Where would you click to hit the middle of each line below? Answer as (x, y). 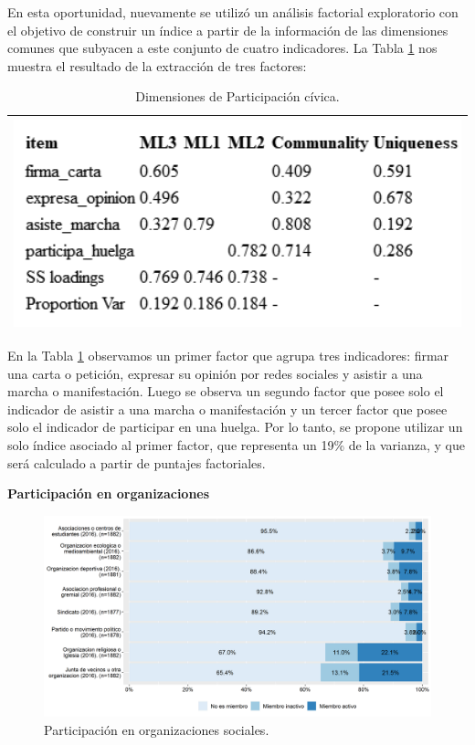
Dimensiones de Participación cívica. (237, 96)
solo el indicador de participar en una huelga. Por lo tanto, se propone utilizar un (235, 427)
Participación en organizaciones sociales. (157, 729)
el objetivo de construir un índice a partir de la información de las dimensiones (228, 30)
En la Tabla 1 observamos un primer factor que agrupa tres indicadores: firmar (228, 355)
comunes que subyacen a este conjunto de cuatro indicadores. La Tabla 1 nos (222, 48)
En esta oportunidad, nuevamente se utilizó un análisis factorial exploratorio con (233, 12)
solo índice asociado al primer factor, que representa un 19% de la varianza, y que (236, 444)
